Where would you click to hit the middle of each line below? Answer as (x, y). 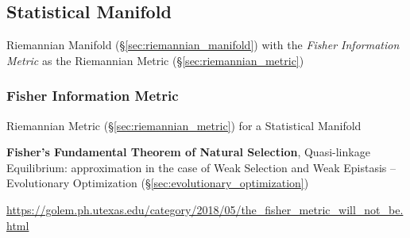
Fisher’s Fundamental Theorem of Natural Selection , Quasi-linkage (188, 152)
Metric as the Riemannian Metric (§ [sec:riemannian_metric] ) (155, 60)
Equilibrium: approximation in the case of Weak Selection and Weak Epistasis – (201, 167)
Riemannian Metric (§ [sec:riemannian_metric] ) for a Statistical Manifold (184, 125)
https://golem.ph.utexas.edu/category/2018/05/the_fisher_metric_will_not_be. (205, 209)
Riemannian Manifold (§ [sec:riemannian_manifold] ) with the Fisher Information (203, 45)
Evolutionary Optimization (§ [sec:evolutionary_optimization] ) (158, 183)
